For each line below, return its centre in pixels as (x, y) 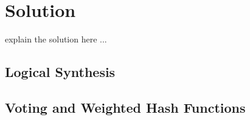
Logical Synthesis (60, 72)
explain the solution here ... (56, 39)
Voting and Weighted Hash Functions (125, 107)
